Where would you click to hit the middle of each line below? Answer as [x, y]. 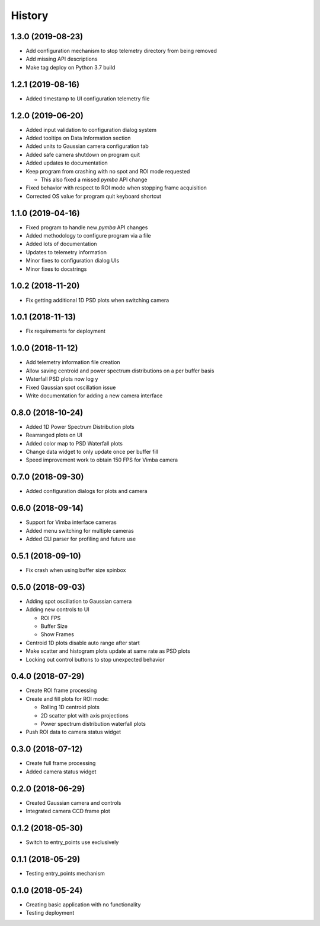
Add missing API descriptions [62, 59]
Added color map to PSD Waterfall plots [74, 443]
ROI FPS [51, 618]
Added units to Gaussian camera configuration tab [87, 146]
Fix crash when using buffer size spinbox [76, 570]
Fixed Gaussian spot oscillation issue [71, 387]
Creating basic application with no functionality [83, 904]
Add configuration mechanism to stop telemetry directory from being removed [121, 51]
